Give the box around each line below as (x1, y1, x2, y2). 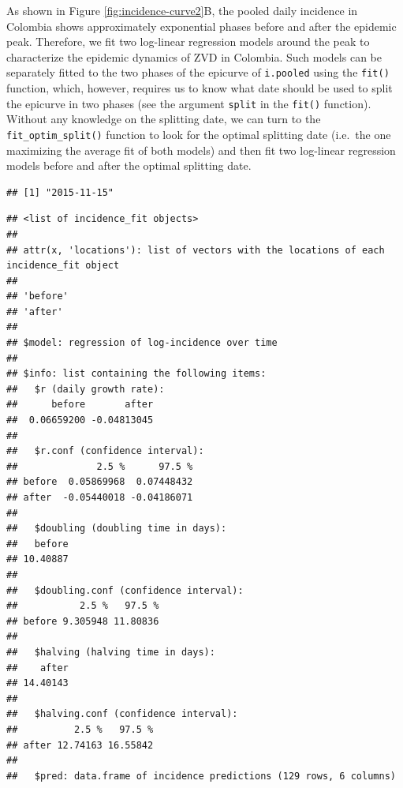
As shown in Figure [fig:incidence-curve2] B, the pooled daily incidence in (6, 2, 358, 18)
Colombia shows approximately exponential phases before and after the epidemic (6, 17, 397, 34)
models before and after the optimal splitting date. (6, 157, 252, 174)
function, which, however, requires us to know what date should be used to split (6, 80, 393, 96)
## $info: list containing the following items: (6, 368, 267, 380)
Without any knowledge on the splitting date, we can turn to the (6, 111, 321, 127)
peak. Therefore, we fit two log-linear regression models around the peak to (6, 33, 370, 50)
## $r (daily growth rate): (6, 383, 165, 395)
